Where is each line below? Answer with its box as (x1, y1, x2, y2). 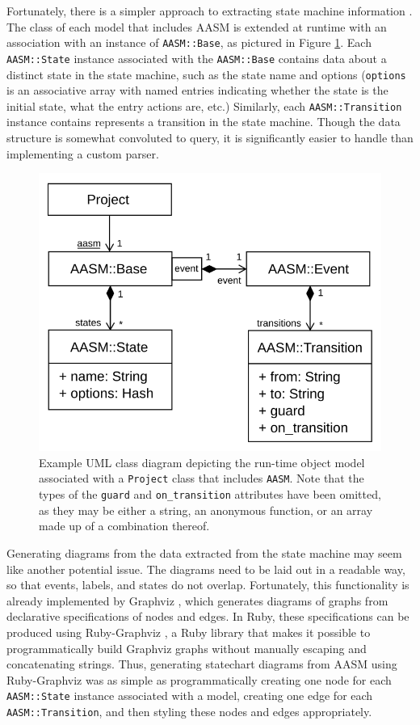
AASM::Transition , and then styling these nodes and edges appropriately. (6, 702, 372, 719)
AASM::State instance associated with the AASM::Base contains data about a (6, 49, 387, 66)
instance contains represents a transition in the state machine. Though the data (6, 113, 401, 130)
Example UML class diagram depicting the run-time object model (39, 453, 365, 470)
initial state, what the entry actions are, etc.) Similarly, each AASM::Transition (6, 97, 402, 114)
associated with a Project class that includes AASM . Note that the (39, 470, 364, 487)
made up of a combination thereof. (39, 517, 210, 534)
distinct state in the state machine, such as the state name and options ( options (6, 65, 406, 82)
